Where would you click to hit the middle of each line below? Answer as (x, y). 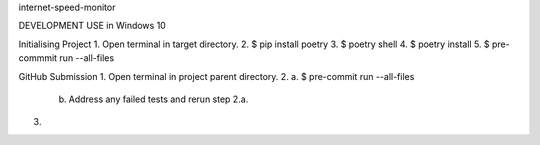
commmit (38, 58)
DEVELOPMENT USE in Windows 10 (92, 26)
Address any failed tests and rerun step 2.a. (158, 99)
